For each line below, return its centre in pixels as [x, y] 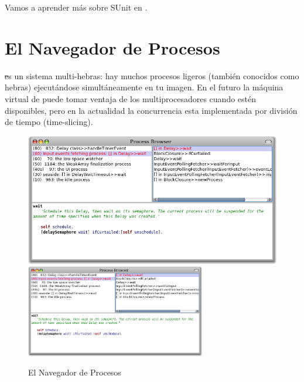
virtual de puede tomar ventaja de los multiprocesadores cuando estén [131, 98]
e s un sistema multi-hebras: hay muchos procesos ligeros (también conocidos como [152, 75]
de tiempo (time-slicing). [49, 122]
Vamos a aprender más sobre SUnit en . [76, 7]
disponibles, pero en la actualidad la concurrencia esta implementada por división [151, 110]
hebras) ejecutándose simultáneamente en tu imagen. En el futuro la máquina [144, 87]
